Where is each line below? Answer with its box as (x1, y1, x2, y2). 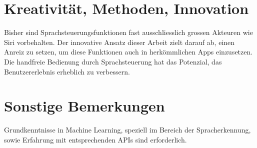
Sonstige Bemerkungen (4, 95, 165, 116)
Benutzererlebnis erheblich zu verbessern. (4, 66, 130, 76)
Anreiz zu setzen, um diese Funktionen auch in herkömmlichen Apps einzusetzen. (4, 46, 253, 57)
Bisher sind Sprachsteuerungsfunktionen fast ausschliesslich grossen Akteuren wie (4, 27, 253, 37)
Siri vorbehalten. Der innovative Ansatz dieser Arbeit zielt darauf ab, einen (4, 36, 235, 47)
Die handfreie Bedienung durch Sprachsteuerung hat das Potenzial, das (4, 56, 222, 66)
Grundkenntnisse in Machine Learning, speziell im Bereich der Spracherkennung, (4, 124, 251, 135)
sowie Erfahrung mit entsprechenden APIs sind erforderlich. (4, 134, 187, 144)
